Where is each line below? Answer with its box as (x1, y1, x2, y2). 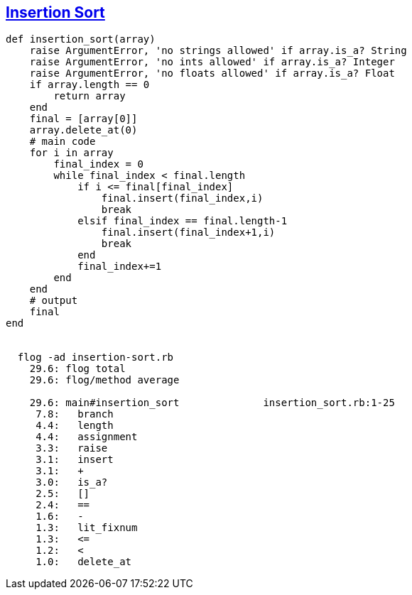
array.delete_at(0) (29, 124, 138, 136)
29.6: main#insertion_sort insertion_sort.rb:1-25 (29, 397, 395, 409)
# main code (29, 136, 96, 148)
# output (29, 295, 78, 307)
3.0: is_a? (36, 476, 108, 488)
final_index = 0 (53, 158, 143, 170)
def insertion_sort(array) (6, 33, 156, 45)
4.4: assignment (36, 431, 138, 443)
